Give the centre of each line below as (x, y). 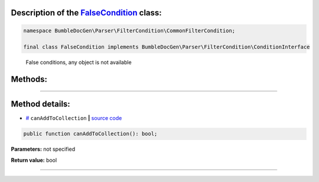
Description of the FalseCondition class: (86, 13)
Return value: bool (34, 160)
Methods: (29, 79)
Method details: (40, 104)
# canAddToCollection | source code (74, 118)
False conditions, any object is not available (79, 63)
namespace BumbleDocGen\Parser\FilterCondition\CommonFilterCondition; (129, 30)
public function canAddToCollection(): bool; (90, 134)
